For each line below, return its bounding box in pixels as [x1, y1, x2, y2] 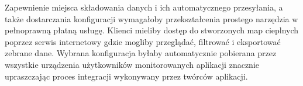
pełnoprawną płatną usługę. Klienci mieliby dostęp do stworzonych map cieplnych [5, 24, 299, 36]
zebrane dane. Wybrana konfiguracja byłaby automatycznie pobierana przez [5, 47, 277, 59]
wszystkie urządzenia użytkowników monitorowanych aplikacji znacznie [5, 58, 259, 70]
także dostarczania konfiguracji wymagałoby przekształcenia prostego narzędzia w [5, 12, 298, 25]
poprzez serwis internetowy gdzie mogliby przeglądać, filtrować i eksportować [5, 35, 281, 47]
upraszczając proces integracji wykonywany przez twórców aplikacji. [5, 70, 248, 82]
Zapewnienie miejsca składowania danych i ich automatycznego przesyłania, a [5, 1, 283, 13]
